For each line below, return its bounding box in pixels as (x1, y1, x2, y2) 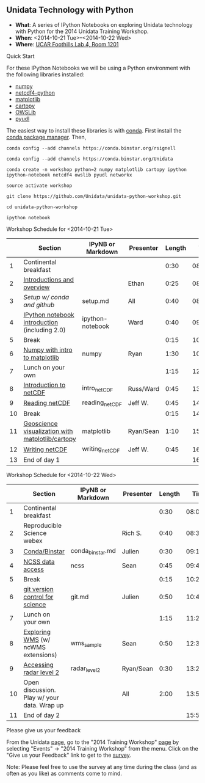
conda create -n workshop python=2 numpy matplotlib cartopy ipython (6, 166, 187, 173)
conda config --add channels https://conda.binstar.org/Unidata (6, 156, 173, 162)
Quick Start (6, 52, 35, 60)
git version (23, 585, 54, 594)
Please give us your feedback (6, 727, 81, 734)
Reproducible (23, 522, 62, 530)
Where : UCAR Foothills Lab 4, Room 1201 (15, 40, 119, 48)
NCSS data (23, 558, 55, 566)
